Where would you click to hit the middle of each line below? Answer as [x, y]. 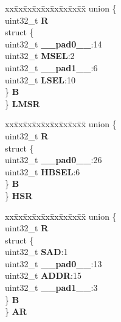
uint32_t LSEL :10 [40, 79]
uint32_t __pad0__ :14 [54, 44]
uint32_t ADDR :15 [43, 275]
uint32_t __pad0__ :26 [54, 160]
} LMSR [22, 103]
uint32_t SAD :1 [36, 252]
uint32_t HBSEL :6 [43, 171]
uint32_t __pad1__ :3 [51, 288]
